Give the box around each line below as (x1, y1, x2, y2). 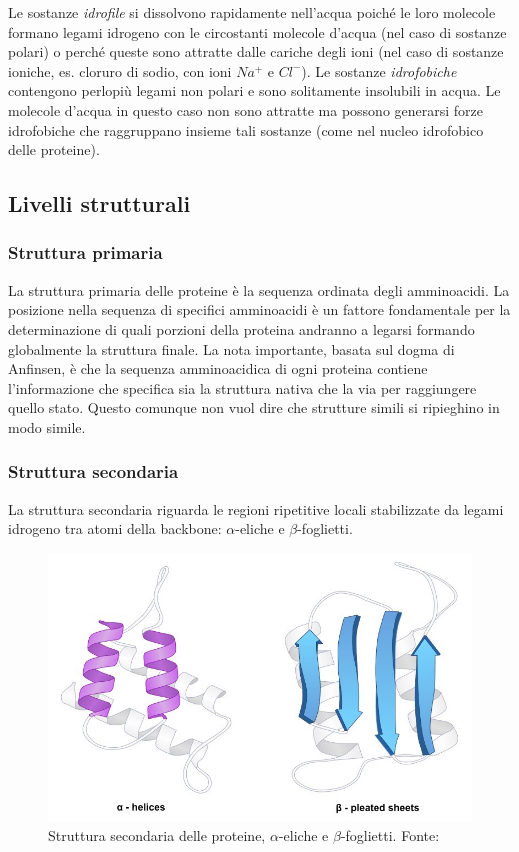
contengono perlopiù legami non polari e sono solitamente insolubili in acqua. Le (8, 80, 501, 101)
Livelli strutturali (8, 188, 191, 219)
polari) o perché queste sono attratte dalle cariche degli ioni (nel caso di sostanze (8, 41, 504, 62)
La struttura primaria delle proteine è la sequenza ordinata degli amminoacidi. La (8, 279, 510, 300)
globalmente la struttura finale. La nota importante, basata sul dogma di (8, 338, 455, 359)
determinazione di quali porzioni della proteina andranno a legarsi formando (8, 318, 475, 339)
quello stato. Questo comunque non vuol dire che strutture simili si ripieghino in (8, 397, 500, 418)
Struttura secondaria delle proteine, (48, 824, 266, 845)
